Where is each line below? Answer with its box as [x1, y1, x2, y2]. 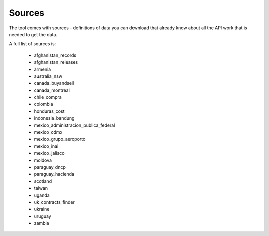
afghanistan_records [34, 52, 77, 58]
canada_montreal [34, 87, 70, 93]
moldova [34, 157, 52, 163]
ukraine [34, 206, 50, 212]
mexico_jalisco [34, 150, 65, 156]
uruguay [34, 213, 52, 219]
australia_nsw [34, 73, 62, 79]
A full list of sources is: [9, 41, 56, 47]
